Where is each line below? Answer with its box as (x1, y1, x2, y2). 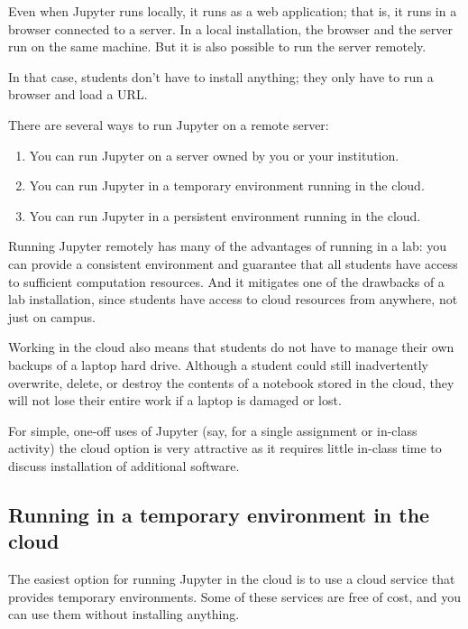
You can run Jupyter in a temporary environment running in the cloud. (29, 176, 425, 195)
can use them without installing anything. (8, 605, 240, 624)
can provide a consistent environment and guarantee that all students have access (8, 254, 458, 273)
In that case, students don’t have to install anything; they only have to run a (8, 67, 434, 86)
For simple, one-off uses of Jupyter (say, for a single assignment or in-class (8, 421, 418, 439)
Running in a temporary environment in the (8, 500, 430, 528)
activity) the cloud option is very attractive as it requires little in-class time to (8, 439, 442, 458)
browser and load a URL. (8, 85, 148, 104)
